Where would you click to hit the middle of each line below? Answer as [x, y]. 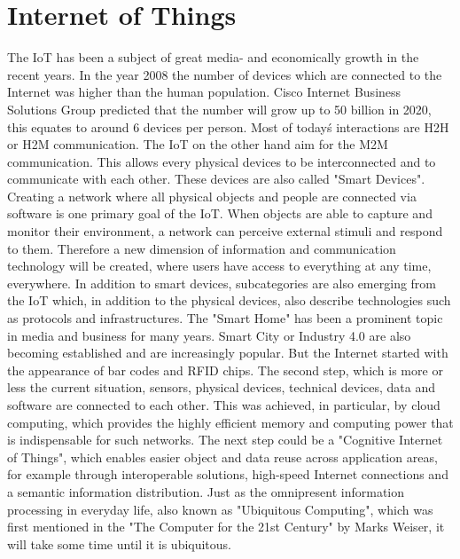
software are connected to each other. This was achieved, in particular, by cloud [224, 405]
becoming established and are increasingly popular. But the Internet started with [228, 353]
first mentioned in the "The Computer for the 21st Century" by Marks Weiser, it [226, 527]
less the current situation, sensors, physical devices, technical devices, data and [221, 387]
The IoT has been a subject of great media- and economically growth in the [213, 57]
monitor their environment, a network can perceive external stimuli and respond [225, 231]
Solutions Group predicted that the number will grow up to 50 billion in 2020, [219, 109]
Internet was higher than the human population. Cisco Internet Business [204, 92]
